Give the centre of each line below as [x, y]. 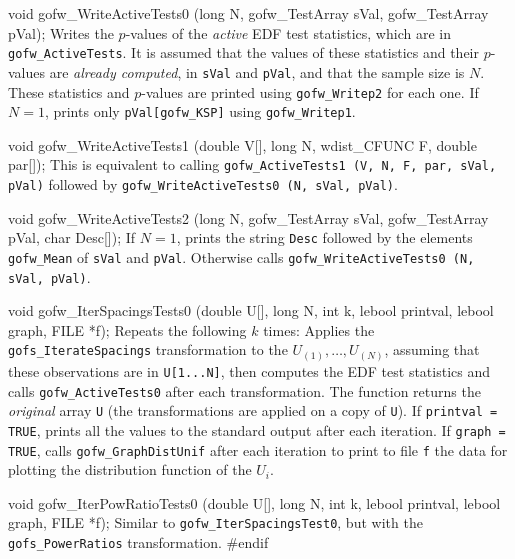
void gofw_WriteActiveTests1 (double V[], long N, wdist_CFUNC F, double [242, 144]
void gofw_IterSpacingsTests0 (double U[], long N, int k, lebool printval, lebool [251, 310]
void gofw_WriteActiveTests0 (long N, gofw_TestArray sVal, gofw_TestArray [248, 13]
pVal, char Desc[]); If [72, 237]
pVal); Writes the [61, 32]
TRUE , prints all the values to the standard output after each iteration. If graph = [257, 429]
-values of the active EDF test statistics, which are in [288, 32]
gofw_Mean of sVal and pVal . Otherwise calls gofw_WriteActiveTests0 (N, [241, 256]
